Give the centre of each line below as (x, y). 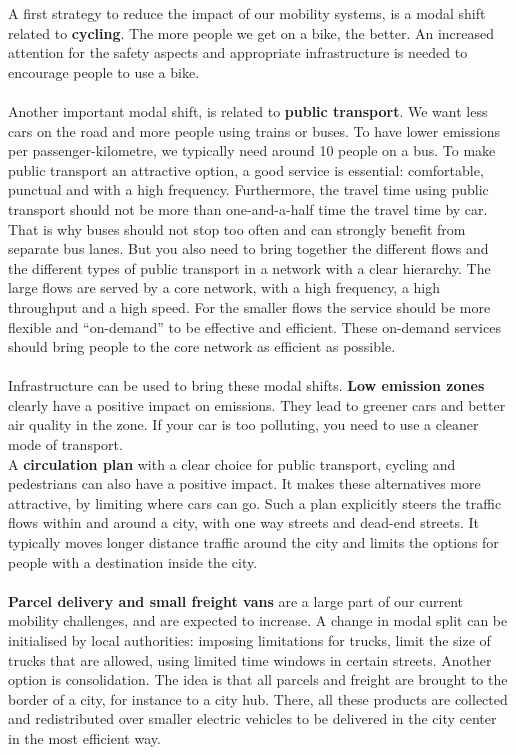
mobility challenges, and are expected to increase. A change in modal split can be (258, 620)
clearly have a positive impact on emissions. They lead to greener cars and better (257, 404)
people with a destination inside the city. (133, 561)
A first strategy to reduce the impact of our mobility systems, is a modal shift (247, 13)
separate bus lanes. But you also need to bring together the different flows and (248, 248)
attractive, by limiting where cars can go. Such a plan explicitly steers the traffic (255, 502)
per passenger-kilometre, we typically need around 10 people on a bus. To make (252, 150)
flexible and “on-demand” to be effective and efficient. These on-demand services (254, 326)
